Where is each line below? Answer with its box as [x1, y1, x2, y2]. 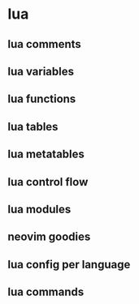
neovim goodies [7, 230, 91, 244]
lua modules [7, 202, 72, 216]
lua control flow [7, 175, 89, 189]
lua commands [7, 285, 85, 299]
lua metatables [7, 148, 85, 161]
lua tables [7, 119, 59, 134]
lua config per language [7, 257, 131, 272]
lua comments [7, 37, 82, 51]
